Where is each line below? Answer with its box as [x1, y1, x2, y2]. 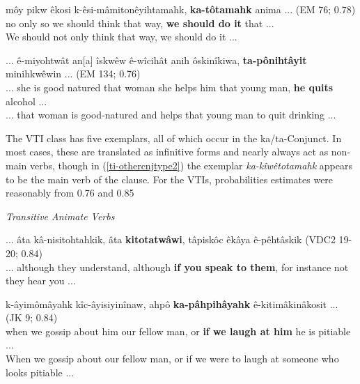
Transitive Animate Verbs [6, 208, 115, 223]
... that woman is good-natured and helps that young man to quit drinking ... [6, 107, 336, 122]
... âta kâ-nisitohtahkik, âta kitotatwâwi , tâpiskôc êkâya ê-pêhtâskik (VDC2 [6, 232, 336, 247]
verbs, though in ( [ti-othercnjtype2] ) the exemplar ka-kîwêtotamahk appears [29, 158, 352, 172]
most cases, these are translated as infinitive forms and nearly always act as [6, 144, 329, 159]
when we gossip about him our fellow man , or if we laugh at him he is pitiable [6, 323, 351, 338]
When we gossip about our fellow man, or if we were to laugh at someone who [6, 351, 339, 366]
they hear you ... [6, 273, 76, 288]
